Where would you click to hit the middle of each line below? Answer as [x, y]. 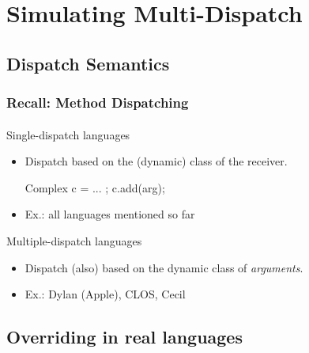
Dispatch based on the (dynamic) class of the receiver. [156, 161]
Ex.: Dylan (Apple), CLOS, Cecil [105, 294]
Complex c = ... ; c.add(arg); [95, 187]
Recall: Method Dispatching [98, 102]
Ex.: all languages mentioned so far [110, 214]
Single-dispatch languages [68, 134]
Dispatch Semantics [88, 63]
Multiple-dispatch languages [74, 240]
